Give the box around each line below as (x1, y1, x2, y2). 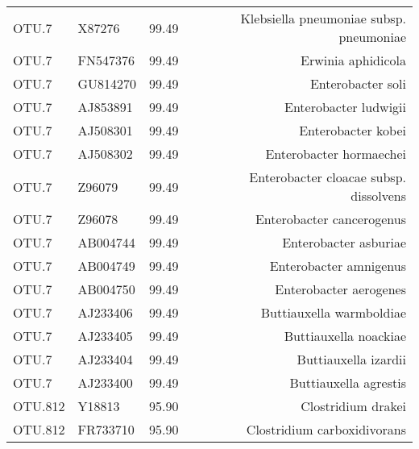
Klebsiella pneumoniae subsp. (240, 9, 406, 27)
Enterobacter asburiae (282, 233, 406, 252)
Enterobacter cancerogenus (255, 210, 406, 228)
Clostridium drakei (301, 397, 406, 415)
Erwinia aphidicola (301, 51, 406, 69)
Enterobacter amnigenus (269, 256, 406, 275)
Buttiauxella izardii (297, 350, 406, 368)
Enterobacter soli (309, 74, 406, 93)
